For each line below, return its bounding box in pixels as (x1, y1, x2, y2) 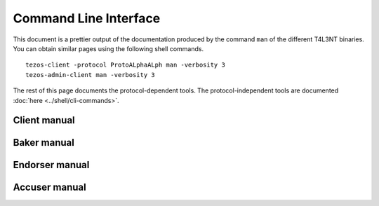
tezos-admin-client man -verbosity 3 (25, 71, 156, 78)
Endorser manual (13, 159, 90, 171)
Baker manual (13, 137, 75, 149)
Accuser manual (13, 181, 87, 193)
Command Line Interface (13, 11, 161, 26)
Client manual (13, 114, 75, 126)
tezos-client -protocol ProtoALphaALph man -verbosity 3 (25, 61, 226, 69)
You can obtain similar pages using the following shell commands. (13, 44, 204, 53)
